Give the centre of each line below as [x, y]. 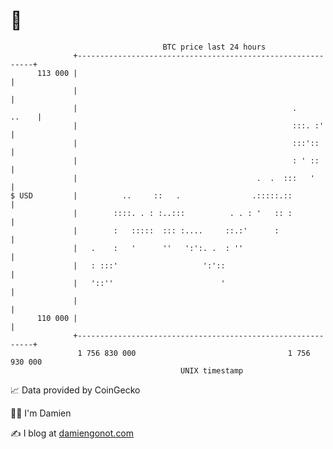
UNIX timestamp [212, 370]
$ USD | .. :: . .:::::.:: [151, 195]
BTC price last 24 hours [214, 47]
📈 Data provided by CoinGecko [75, 390]
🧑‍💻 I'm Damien [41, 413]
